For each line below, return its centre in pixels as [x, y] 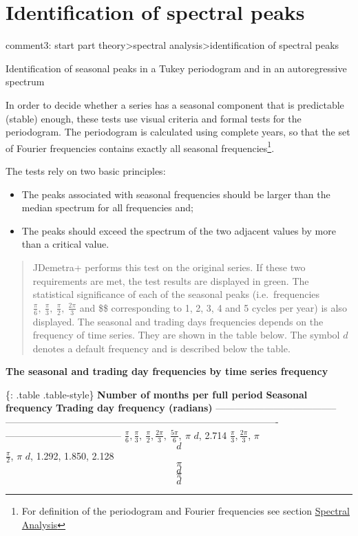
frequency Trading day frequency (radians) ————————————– [171, 408]
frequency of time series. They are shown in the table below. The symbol [186, 335]
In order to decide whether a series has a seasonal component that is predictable [175, 104]
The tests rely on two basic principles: [86, 170]
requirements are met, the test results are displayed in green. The [171, 280]
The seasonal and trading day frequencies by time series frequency [167, 371]
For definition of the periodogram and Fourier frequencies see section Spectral [186, 511]
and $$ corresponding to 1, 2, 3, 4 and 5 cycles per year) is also [213, 307]
